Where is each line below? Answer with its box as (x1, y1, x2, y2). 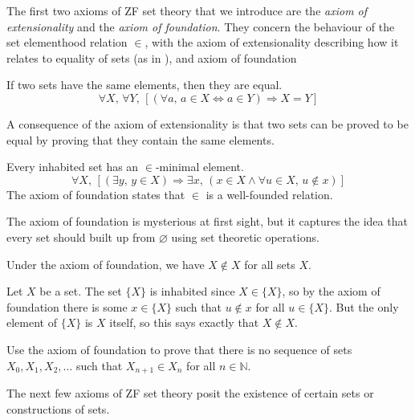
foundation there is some (6, 298, 128, 315)
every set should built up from (6, 228, 156, 245)
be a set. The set (39, 283, 122, 300)
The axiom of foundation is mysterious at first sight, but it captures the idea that (6, 213, 408, 230)
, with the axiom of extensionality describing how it (144, 34, 399, 51)
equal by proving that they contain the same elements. (6, 131, 275, 148)
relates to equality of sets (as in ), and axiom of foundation (6, 49, 297, 66)
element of (6, 314, 57, 331)
